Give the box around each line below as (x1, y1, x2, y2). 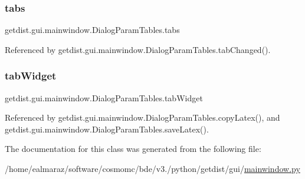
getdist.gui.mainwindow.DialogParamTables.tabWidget (5, 91, 203, 104)
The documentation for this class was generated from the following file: (5, 142, 261, 155)
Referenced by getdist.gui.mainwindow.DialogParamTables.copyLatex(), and (5, 111, 280, 124)
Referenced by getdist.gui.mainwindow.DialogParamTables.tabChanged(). (5, 43, 271, 55)
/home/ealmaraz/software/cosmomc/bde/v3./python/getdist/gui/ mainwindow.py (5, 163, 300, 174)
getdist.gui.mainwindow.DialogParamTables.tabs (5, 24, 180, 36)
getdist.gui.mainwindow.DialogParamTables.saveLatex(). (5, 122, 209, 135)
